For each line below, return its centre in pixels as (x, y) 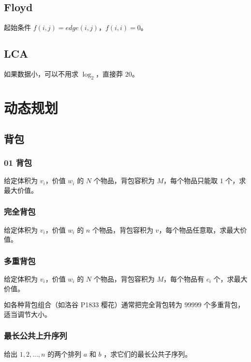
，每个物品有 (184, 278)
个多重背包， (224, 305)
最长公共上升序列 (36, 336)
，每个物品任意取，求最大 (199, 229)
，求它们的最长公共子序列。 (148, 354)
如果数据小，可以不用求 (41, 74)
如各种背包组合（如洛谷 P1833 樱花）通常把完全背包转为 (93, 305)
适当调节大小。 (28, 314)
